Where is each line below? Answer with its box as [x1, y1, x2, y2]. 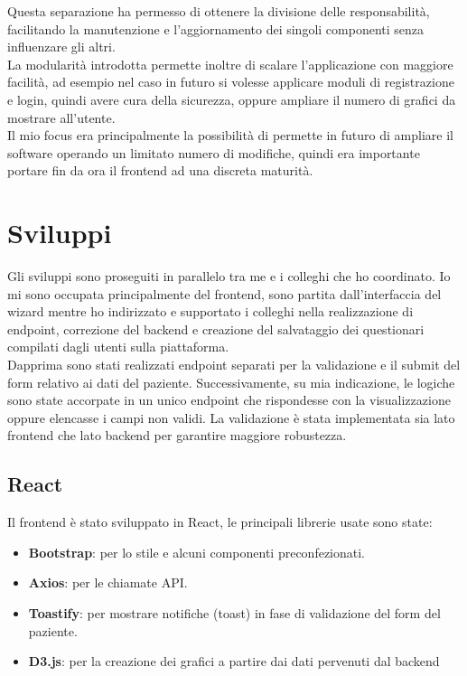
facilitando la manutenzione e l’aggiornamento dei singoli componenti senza [7, 19, 425, 38]
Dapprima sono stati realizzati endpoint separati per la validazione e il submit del [7, 355, 461, 374]
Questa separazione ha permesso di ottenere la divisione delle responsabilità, [7, 2, 430, 20]
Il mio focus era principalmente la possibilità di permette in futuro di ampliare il [7, 126, 453, 145]
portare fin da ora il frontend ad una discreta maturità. [7, 161, 313, 180]
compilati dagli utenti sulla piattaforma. [7, 337, 229, 356]
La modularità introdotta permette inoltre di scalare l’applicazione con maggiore [7, 54, 453, 73]
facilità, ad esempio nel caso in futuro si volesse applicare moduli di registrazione [7, 72, 454, 91]
